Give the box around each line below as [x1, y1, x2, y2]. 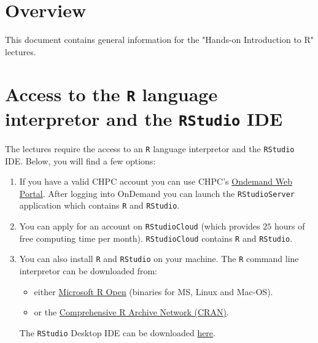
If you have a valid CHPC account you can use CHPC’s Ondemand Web [19, 175, 293, 188]
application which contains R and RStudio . [19, 199, 180, 212]
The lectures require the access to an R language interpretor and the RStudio [5, 142, 295, 155]
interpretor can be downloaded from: [19, 264, 157, 277]
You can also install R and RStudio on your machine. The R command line [19, 252, 299, 265]
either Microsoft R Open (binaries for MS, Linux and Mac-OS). [34, 285, 273, 298]
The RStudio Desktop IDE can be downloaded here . [19, 326, 215, 339]
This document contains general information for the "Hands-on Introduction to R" [5, 33, 314, 46]
